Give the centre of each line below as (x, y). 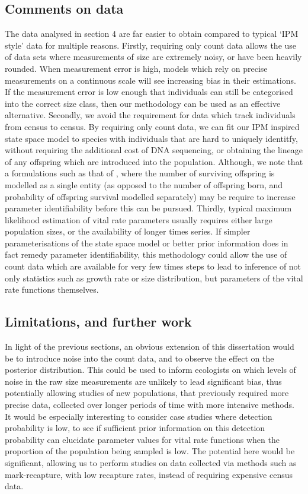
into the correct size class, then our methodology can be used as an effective (143, 103)
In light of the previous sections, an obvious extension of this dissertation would (150, 346)
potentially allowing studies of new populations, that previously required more (147, 393)
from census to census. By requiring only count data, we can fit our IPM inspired (152, 126)
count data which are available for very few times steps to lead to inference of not (153, 266)
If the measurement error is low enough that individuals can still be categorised (149, 92)
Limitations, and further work (98, 322)
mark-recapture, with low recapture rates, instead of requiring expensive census (149, 474)
